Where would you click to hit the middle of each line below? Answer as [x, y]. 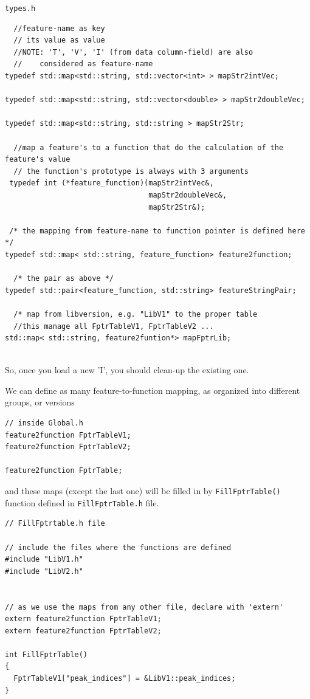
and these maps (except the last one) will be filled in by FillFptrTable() [143, 491]
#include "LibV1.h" [44, 560]
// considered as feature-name [83, 64]
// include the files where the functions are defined [118, 547]
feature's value [38, 160]
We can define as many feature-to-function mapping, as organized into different [153, 390]
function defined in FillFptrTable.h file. [82, 502]
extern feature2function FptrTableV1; [83, 619]
